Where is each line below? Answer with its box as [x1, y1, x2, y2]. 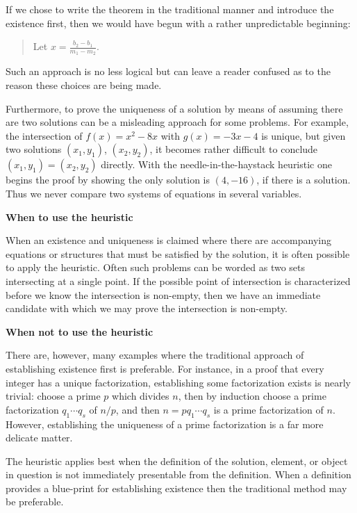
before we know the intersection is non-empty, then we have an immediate [6, 287, 321, 302]
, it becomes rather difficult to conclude [149, 142, 318, 156]
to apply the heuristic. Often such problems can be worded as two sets [6, 260, 306, 275]
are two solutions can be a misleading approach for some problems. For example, [6, 115, 349, 129]
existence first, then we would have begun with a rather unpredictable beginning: [6, 15, 351, 30]
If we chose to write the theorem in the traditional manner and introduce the [6, 2, 334, 16]
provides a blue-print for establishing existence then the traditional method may [6, 480, 347, 495]
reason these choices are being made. [6, 78, 162, 92]
